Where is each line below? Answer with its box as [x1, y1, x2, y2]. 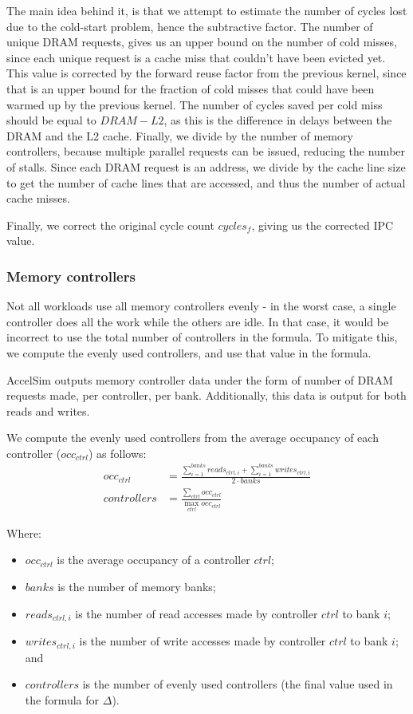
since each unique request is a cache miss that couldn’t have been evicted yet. [6, 49, 386, 65]
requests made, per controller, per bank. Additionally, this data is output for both [6, 387, 407, 404]
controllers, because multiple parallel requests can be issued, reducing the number [6, 143, 406, 160]
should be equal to [6, 112, 96, 128]
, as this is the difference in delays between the [163, 112, 392, 128]
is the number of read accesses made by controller [75, 605, 318, 621]
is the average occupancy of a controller [57, 551, 250, 568]
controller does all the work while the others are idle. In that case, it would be [6, 313, 389, 329]
